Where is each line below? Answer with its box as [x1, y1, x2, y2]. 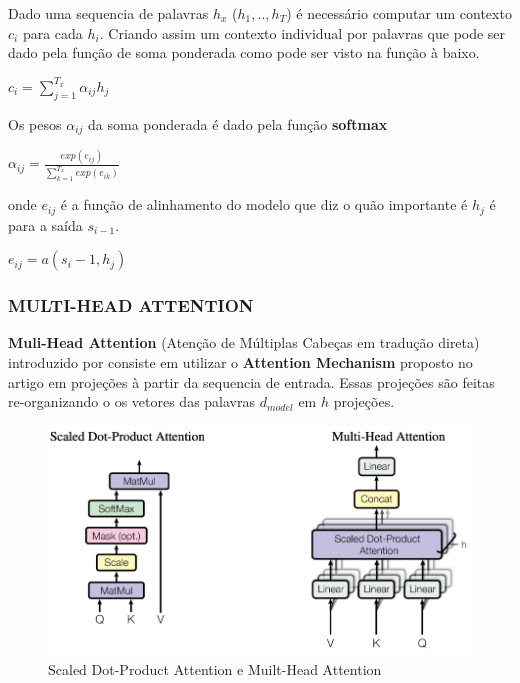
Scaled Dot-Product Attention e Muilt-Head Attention [48, 658, 382, 679]
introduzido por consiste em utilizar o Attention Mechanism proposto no [8, 352, 473, 373]
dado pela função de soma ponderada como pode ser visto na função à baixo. [8, 42, 480, 63]
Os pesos [8, 113, 62, 134]
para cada [22, 22, 83, 43]
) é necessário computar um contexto [286, 3, 512, 23]
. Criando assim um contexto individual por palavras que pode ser [99, 22, 506, 43]
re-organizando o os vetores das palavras [8, 391, 256, 412]
